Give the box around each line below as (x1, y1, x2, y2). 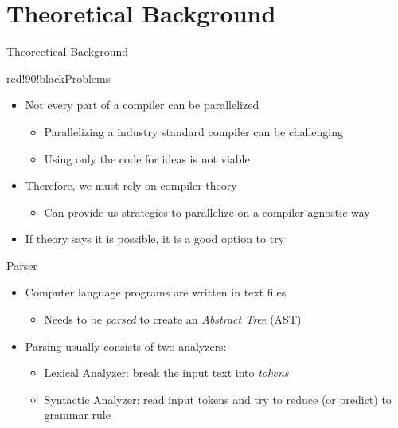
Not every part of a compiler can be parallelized (25, 96, 259, 113)
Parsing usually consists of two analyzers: (25, 337, 227, 354)
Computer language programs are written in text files (25, 284, 287, 300)
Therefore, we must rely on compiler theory (25, 177, 237, 194)
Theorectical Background (6, 43, 129, 60)
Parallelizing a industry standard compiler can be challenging (44, 123, 344, 139)
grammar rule (44, 406, 111, 423)
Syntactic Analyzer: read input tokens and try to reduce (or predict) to (44, 391, 392, 407)
